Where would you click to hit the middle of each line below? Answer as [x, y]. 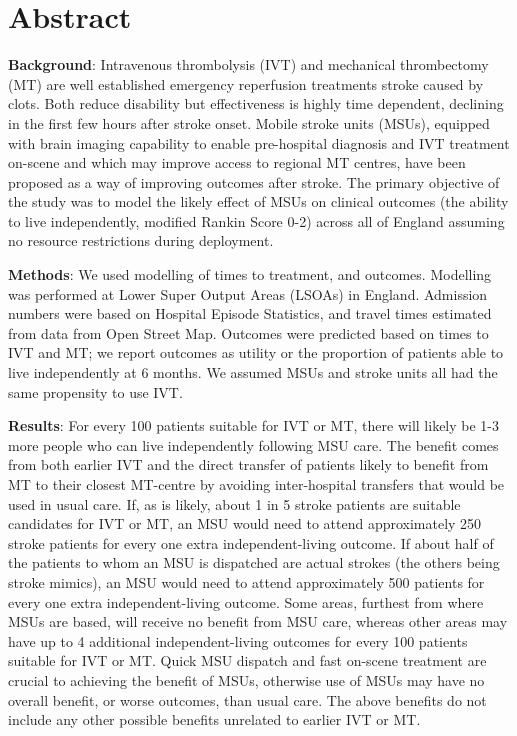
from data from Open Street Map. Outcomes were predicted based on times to [248, 332]
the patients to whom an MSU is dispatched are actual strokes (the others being [254, 562]
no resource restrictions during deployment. [141, 240]
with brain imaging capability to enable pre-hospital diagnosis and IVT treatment [259, 142]
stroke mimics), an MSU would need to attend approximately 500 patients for [246, 581]
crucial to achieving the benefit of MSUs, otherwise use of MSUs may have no [246, 679]
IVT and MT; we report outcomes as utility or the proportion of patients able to [256, 352]
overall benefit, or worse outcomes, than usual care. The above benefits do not [247, 699]
